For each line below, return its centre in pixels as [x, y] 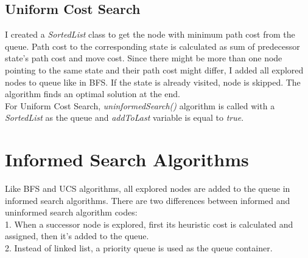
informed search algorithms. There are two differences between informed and [148, 200]
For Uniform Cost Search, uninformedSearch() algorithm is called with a [140, 105]
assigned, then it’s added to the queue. [77, 236]
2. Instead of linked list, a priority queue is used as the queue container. [139, 248]
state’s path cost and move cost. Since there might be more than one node [144, 58]
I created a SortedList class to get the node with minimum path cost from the [150, 34]
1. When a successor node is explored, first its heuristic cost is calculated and [149, 224]
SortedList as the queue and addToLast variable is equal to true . [124, 117]
